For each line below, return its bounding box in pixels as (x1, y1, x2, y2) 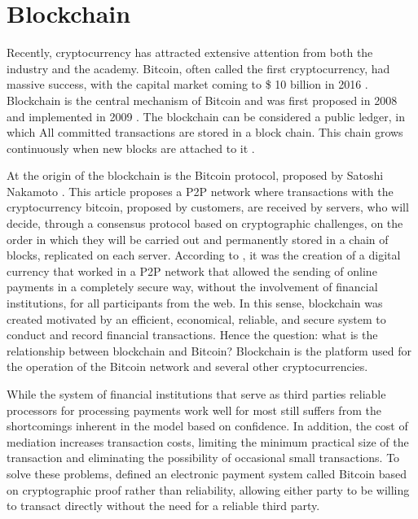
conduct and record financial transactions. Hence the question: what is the (7, 326, 378, 343)
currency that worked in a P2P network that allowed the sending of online (7, 262, 377, 279)
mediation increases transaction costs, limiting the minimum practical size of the (7, 433, 409, 450)
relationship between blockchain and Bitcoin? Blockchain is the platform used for (7, 342, 411, 359)
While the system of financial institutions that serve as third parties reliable (7, 386, 386, 402)
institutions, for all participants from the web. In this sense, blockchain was (7, 294, 383, 312)
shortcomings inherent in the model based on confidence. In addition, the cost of (7, 417, 408, 434)
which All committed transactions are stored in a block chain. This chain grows (7, 124, 403, 141)
